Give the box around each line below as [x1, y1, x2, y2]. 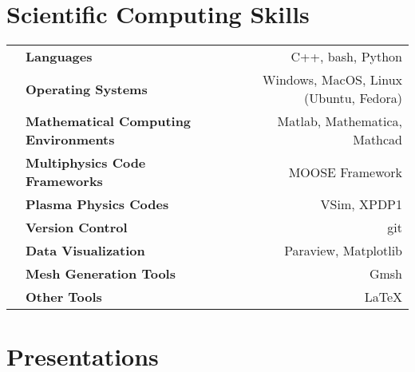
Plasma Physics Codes [26, 195, 169, 214]
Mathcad [353, 130, 402, 149]
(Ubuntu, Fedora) [304, 89, 402, 108]
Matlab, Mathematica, [277, 112, 402, 131]
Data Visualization [26, 241, 145, 260]
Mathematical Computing [26, 112, 192, 131]
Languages [26, 47, 93, 66]
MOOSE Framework [288, 162, 402, 181]
